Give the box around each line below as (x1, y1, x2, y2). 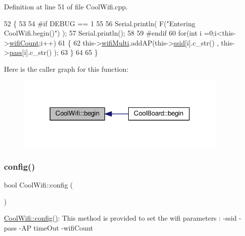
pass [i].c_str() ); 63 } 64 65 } (9, 47, 98, 57)
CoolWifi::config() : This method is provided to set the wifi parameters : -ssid (4, 213, 237, 223)
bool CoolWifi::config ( (4, 179, 73, 189)
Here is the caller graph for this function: (4, 63, 129, 74)
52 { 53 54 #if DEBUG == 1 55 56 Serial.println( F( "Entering (4, 18, 196, 28)
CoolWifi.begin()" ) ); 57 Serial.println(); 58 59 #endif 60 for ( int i (4, 28, 202, 38)
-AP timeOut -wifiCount (19, 222, 94, 233)
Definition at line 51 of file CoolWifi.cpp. (4, 1, 128, 11)
